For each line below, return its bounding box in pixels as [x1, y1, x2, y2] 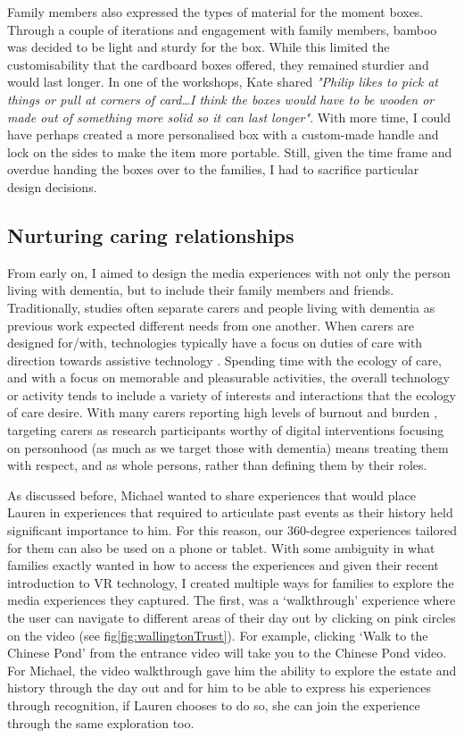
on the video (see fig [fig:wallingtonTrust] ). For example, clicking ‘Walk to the [7, 625, 428, 644]
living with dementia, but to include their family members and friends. [7, 281, 394, 299]
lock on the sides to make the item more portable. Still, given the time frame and [7, 142, 452, 161]
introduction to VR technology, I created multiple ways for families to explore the [7, 573, 454, 591]
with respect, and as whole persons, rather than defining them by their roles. [7, 456, 427, 474]
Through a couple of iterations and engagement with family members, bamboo [7, 20, 437, 38]
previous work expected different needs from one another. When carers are [7, 315, 414, 334]
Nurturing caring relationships [7, 221, 294, 248]
